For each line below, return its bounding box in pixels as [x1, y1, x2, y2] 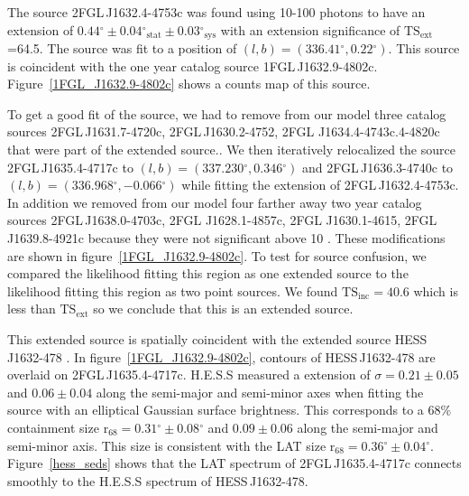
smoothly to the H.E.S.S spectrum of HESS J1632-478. [7, 471, 308, 490]
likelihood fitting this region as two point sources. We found [7, 281, 338, 300]
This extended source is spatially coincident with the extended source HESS [7, 329, 428, 348]
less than [7, 299, 56, 318]
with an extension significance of [220, 20, 400, 39]
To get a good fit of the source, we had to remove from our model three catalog [7, 104, 446, 123]
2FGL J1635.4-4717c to [7, 157, 133, 176]
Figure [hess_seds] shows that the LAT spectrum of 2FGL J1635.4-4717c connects [7, 454, 462, 473]
